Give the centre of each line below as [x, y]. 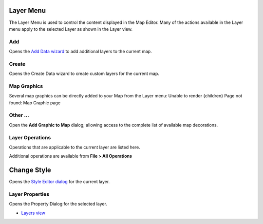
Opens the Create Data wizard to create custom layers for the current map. [84, 74]
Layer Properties [29, 194]
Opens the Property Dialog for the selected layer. [58, 204]
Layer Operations [30, 137]
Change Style [30, 170]
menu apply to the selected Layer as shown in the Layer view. [71, 29]
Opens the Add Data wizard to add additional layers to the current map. [80, 52]
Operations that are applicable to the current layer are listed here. [75, 147]
